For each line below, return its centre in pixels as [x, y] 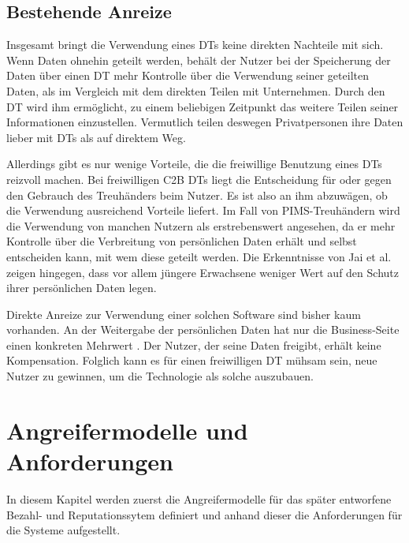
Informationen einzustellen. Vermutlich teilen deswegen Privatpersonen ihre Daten [205, 122]
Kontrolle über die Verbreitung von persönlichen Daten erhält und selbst [182, 241]
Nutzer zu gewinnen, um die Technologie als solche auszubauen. [160, 376]
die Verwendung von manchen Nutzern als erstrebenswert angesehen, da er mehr [201, 225]
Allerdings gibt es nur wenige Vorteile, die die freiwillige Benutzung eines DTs [194, 164]
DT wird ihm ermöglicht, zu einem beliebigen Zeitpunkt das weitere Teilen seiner [203, 106]
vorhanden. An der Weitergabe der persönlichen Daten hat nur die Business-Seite [203, 330]
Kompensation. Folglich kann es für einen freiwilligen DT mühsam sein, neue [192, 360]
